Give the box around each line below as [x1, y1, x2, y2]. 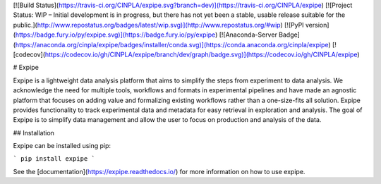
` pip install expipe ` [13, 155, 95, 163]
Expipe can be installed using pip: [13, 142, 111, 150]
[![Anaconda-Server [219, 30, 278, 39]
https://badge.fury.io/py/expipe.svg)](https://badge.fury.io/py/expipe [15, 30, 216, 39]
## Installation [13, 128, 54, 137]
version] [305, 20, 329, 29]
